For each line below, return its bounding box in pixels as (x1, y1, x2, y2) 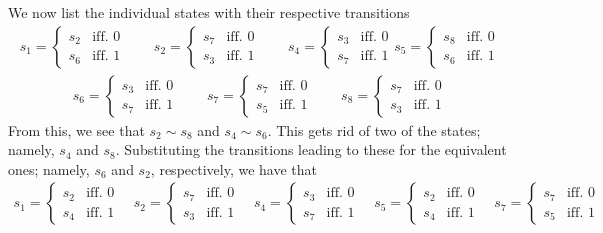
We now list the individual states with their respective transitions (8, 2, 410, 22)
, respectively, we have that (150, 158, 318, 179)
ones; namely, (8, 158, 90, 179)
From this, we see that (8, 119, 145, 140)
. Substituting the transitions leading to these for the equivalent (115, 139, 507, 160)
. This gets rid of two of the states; (267, 119, 481, 140)
